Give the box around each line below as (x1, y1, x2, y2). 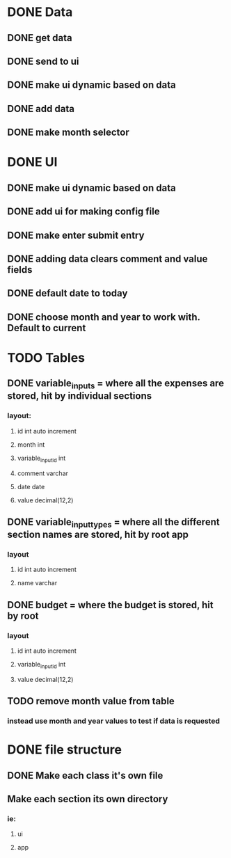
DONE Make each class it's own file (7, 770, 164, 781)
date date (17, 482, 45, 491)
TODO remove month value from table (7, 695, 175, 707)
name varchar (17, 579, 58, 587)
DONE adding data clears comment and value (7, 253, 208, 264)
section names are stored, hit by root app (7, 529, 189, 541)
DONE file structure (7, 742, 122, 758)
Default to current (7, 321, 86, 334)
